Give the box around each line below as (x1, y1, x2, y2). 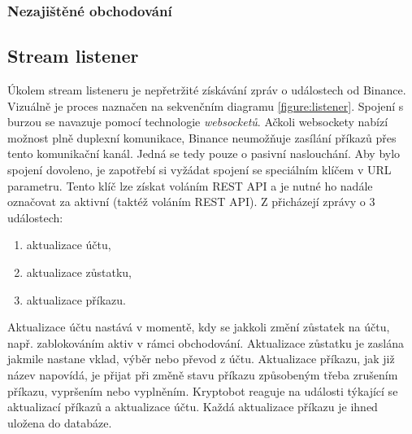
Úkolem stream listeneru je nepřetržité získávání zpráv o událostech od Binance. (7, 81, 406, 99)
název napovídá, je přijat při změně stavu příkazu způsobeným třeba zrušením (7, 366, 398, 383)
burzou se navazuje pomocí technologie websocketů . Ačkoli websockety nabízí (7, 113, 388, 130)
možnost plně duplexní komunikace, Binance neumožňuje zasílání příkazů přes (7, 129, 397, 146)
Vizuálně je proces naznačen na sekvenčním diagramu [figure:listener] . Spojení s (7, 97, 404, 114)
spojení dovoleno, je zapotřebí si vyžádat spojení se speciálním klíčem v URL (7, 161, 392, 178)
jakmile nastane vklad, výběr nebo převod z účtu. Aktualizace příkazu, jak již (7, 350, 395, 367)
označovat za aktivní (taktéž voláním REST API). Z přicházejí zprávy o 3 (7, 193, 375, 210)
